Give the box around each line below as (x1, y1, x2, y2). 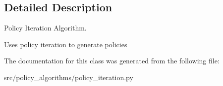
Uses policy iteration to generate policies (4, 39, 127, 49)
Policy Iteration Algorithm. (4, 23, 87, 33)
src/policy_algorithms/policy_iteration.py (4, 72, 133, 82)
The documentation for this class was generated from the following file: (4, 56, 220, 66)
